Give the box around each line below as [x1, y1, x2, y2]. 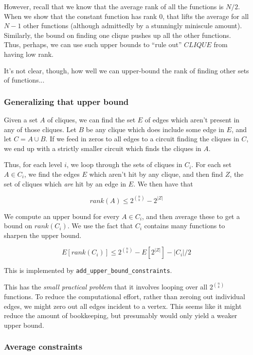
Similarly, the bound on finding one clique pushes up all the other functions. [4, 30, 231, 40]
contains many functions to [144, 220, 225, 231]
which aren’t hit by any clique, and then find [89, 169, 223, 179]
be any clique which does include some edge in [86, 124, 224, 134]
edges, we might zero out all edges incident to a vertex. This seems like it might [4, 301, 242, 311]
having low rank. [4, 49, 54, 59]
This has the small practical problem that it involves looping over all [4, 282, 208, 292]
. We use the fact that [67, 220, 133, 231]
